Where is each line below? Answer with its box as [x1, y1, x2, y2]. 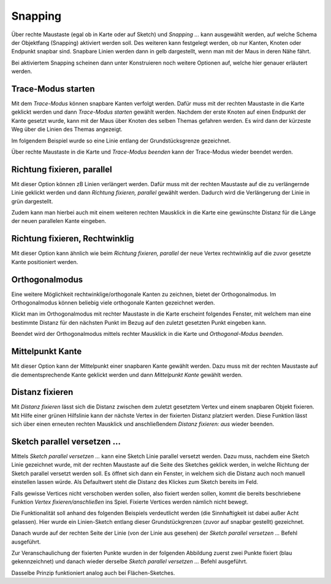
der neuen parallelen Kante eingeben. [11, 217, 107, 225]
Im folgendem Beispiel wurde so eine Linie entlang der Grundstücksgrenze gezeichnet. [11, 137, 231, 144]
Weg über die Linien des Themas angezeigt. [11, 126, 123, 133]
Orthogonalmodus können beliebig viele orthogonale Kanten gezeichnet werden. [11, 299, 215, 306]
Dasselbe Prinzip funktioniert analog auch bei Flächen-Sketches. [11, 569, 175, 577]
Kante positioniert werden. [11, 258, 78, 265]
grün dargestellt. [11, 197, 53, 205]
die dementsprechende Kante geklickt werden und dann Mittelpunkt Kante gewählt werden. [11, 371, 243, 378]
